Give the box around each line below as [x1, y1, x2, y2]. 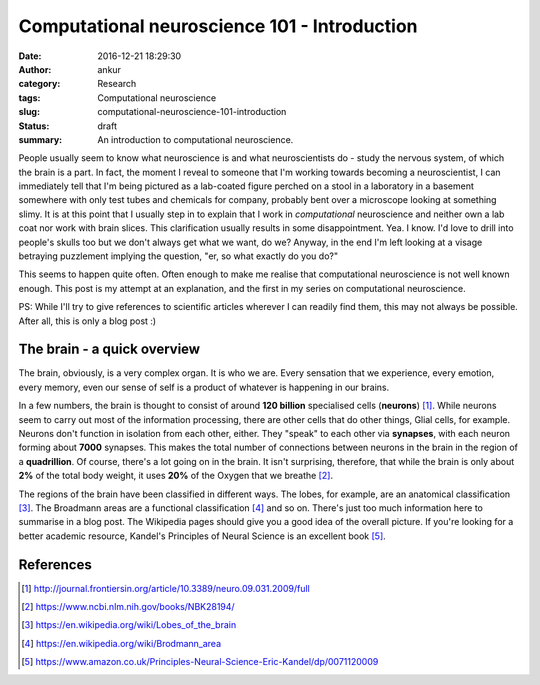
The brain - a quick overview [18, 341, 200, 358]
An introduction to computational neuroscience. [97, 133, 294, 145]
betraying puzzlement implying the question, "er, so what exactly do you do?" [18, 250, 339, 262]
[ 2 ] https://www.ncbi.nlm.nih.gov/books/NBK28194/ [21, 601, 235, 613]
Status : [18, 120, 50, 132]
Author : [18, 63, 52, 75]
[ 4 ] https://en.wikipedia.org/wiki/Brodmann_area [21, 637, 222, 649]
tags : [18, 91, 41, 104]
